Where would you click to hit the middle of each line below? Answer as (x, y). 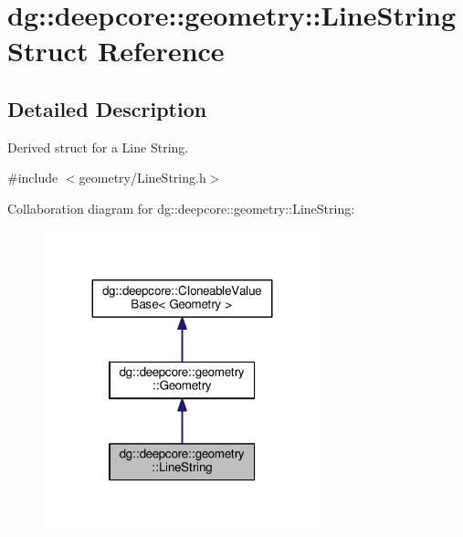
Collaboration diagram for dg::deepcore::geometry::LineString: (181, 208)
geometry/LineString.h (142, 178)
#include (33, 178)
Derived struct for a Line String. (98, 147)
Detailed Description (107, 108)
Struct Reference (116, 51)
